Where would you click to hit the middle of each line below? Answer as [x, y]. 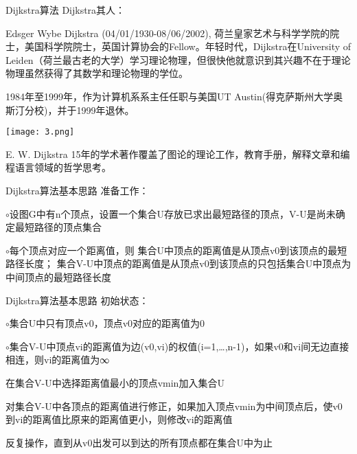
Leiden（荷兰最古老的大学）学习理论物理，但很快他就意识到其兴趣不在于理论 [178, 59]
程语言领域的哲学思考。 [58, 167]
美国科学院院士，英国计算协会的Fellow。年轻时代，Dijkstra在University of [188, 46]
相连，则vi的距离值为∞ [58, 360]
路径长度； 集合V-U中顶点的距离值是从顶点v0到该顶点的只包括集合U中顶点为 [178, 263]
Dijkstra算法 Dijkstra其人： [66, 10]
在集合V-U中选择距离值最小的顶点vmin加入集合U [115, 382]
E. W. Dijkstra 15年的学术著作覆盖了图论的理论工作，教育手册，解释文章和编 [178, 154]
